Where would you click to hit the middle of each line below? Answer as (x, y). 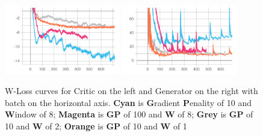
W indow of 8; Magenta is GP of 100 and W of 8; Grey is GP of (129, 114)
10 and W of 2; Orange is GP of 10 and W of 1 (96, 126)
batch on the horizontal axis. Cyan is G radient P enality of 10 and (128, 102)
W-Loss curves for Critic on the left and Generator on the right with (131, 91)
